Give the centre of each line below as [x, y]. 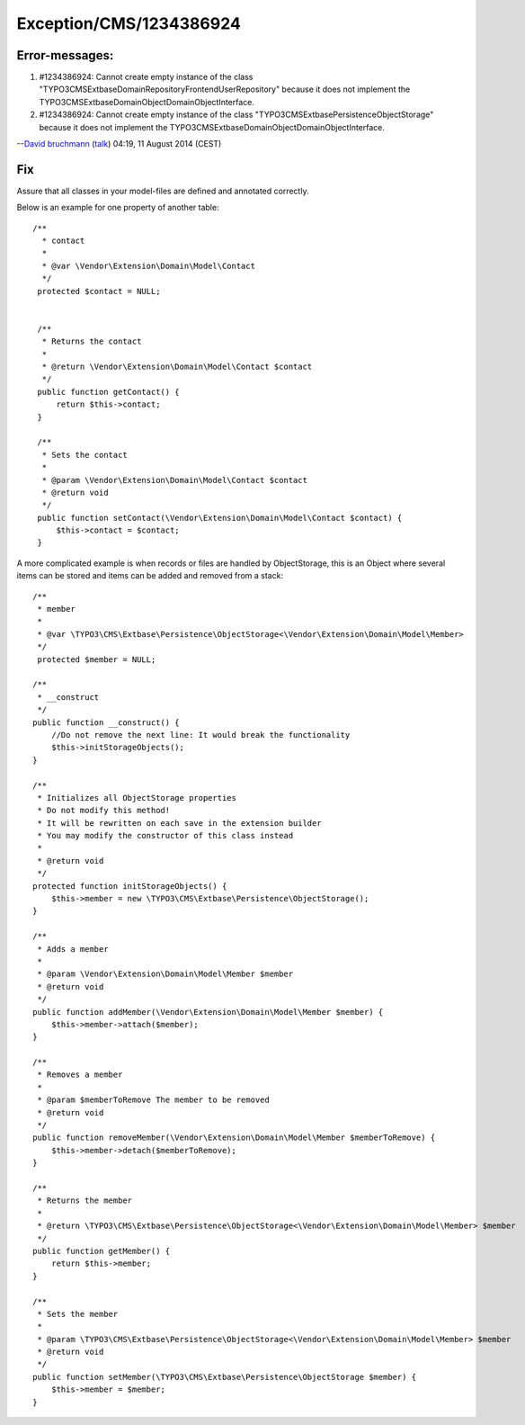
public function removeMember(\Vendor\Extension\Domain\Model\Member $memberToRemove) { [234, 1138]
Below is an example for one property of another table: [118, 208]
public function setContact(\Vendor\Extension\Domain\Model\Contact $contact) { [220, 518]
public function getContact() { [108, 392]
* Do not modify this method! [104, 811]
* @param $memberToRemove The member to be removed [153, 1100]
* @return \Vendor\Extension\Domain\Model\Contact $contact [177, 367]
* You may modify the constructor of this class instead [165, 836]
